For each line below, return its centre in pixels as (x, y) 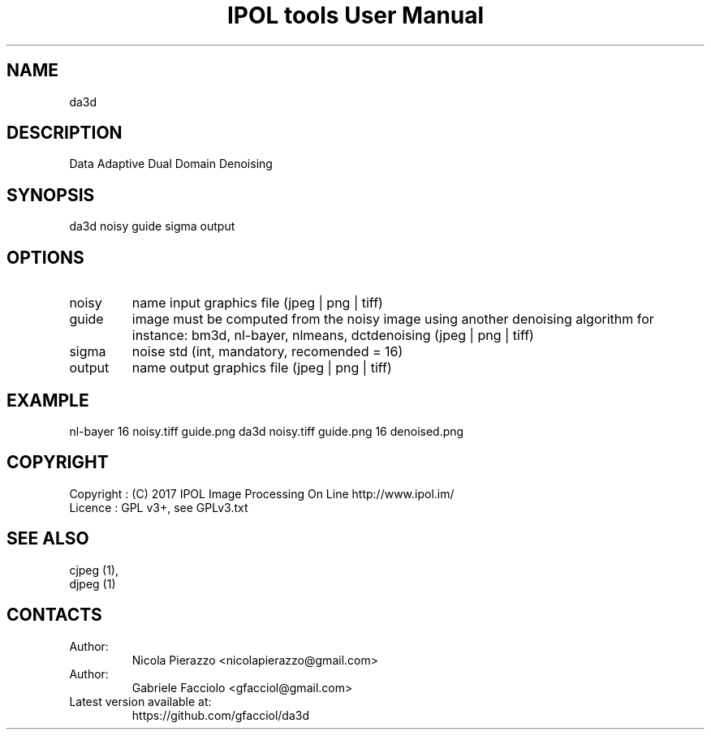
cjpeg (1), (94, 570)
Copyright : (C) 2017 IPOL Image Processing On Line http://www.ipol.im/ (262, 493)
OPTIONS (45, 257)
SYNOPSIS (51, 195)
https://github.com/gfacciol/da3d (221, 715)
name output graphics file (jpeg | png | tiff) (262, 368)
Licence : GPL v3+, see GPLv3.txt (159, 507)
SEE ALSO (48, 539)
